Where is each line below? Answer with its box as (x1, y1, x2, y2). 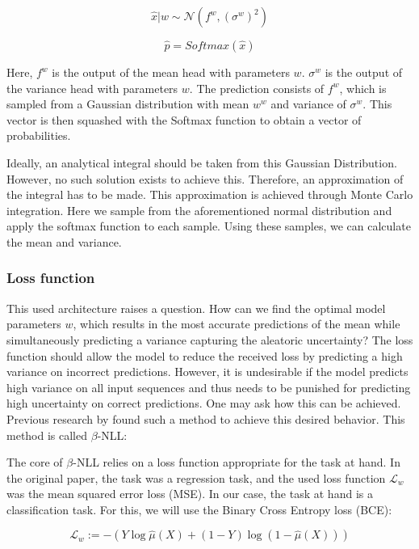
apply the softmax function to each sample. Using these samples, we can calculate (6, 217, 411, 234)
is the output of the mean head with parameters (52, 64, 290, 80)
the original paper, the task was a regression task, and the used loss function (6, 469, 386, 486)
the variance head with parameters (6, 79, 178, 96)
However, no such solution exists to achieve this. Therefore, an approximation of (6, 170, 404, 187)
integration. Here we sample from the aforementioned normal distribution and (6, 201, 392, 218)
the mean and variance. (6, 233, 122, 250)
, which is (339, 79, 387, 96)
